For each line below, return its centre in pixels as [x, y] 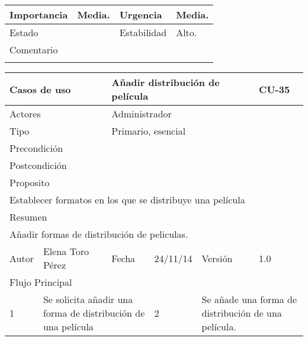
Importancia [39, 15]
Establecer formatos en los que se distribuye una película [127, 200]
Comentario [34, 50]
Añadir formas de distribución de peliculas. [99, 234]
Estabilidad [143, 32]
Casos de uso [40, 89]
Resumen [28, 217]
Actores [25, 114]
